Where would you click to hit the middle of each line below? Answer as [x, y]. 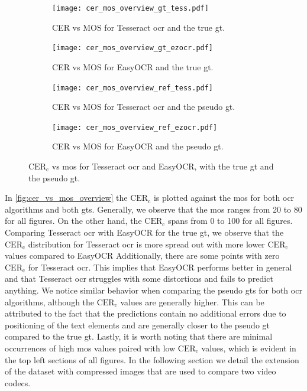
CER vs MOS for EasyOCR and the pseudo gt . [138, 146]
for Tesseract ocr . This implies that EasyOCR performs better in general [160, 267]
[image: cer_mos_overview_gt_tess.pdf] [130, 8]
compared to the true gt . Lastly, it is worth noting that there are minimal [139, 336]
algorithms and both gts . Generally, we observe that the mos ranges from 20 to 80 [153, 209]
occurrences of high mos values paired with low [90, 348]
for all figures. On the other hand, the [73, 221]
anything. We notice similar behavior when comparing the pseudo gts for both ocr [153, 290]
